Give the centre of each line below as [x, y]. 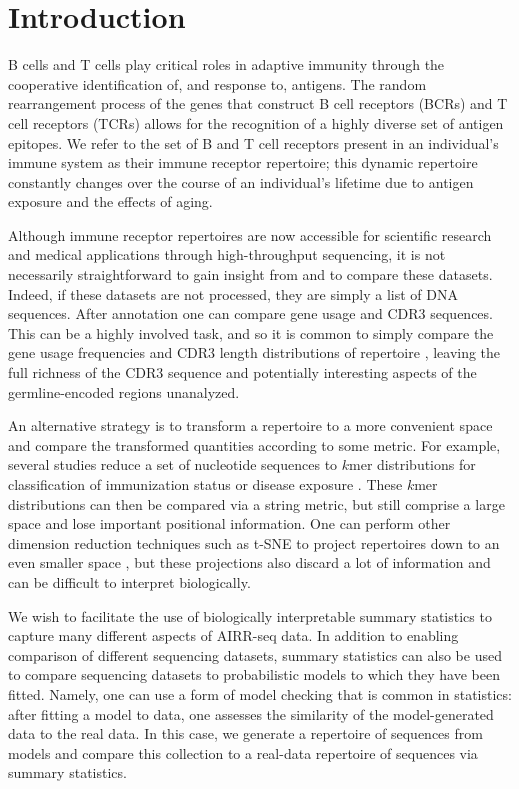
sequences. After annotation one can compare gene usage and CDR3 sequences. [250, 313]
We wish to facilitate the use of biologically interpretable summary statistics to [250, 615]
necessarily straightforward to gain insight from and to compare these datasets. [250, 274]
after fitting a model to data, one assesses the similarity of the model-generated [251, 713]
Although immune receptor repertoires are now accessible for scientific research [250, 234]
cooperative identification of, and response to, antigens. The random [217, 83]
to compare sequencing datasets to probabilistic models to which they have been [254, 674]
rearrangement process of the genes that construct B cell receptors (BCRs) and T [258, 103]
